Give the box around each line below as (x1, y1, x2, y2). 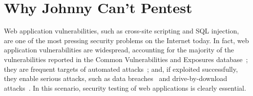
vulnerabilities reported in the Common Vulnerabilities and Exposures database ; (4, 54, 248, 64)
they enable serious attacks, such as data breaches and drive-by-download (4, 73, 228, 83)
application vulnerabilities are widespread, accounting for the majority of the (4, 45, 234, 55)
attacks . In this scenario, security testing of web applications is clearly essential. (4, 82, 246, 93)
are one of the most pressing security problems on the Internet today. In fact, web (4, 35, 249, 45)
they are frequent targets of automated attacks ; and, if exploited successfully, (4, 64, 238, 74)
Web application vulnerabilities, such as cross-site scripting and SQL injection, (4, 26, 239, 36)
